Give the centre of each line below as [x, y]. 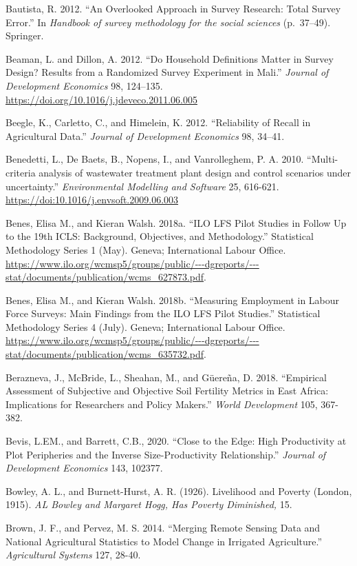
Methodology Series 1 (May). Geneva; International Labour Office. [146, 249]
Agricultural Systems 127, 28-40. [73, 555]
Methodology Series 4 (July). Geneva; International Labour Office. [145, 326]
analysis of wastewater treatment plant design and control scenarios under [195, 172]
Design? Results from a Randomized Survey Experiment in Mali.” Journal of [167, 72]
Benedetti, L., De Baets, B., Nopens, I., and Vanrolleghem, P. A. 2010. [155, 159]
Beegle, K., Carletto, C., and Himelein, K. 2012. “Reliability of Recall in [158, 122]
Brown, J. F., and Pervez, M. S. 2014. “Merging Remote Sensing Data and [163, 527]
